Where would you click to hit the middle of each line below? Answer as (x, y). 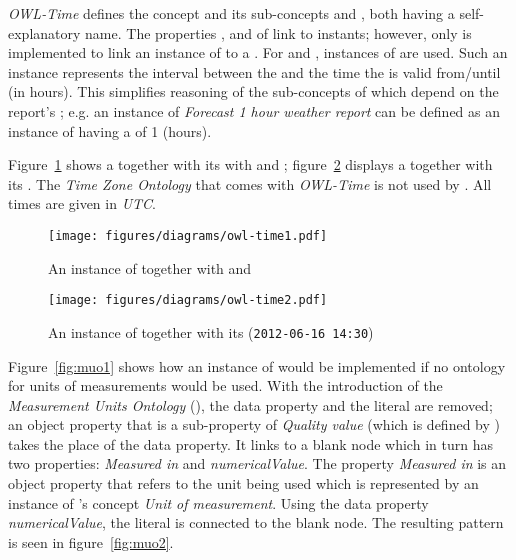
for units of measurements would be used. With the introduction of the (225, 385)
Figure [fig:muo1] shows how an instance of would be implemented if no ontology (257, 365)
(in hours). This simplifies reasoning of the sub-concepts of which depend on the (253, 91)
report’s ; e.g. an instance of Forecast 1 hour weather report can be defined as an (254, 110)
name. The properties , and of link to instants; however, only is (278, 32)
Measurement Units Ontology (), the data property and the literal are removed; (250, 404)
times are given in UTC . (82, 203)
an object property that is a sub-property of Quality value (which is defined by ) (254, 424)
